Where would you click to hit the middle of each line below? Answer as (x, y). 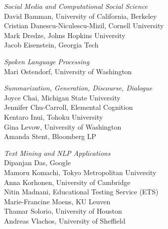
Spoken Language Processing (47, 61)
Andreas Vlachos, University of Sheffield (65, 220)
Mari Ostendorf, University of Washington (68, 71)
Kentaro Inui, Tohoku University (54, 116)
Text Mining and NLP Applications (57, 153)
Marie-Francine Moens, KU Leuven (57, 201)
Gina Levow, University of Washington (63, 126)
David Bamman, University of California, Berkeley (81, 16)
